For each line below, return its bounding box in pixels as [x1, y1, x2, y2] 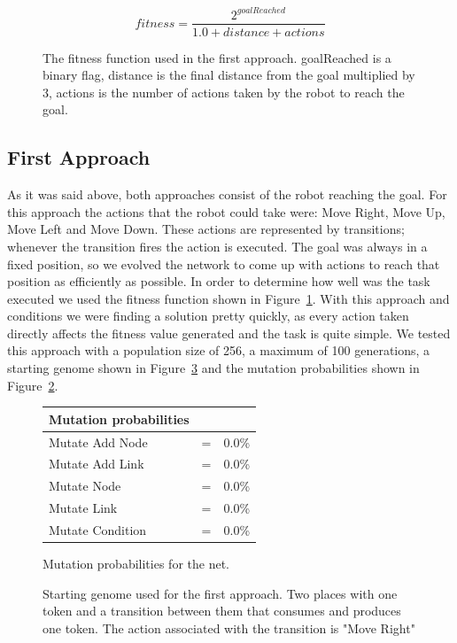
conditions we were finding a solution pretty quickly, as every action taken [7, 306, 409, 325]
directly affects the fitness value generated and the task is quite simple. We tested [7, 323, 451, 342]
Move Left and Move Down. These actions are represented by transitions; [7, 220, 405, 238]
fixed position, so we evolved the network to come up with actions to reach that [7, 254, 440, 273]
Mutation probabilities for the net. [43, 554, 229, 573]
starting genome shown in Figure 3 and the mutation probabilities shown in [7, 359, 420, 377]
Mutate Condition [49, 520, 147, 538]
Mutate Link [49, 499, 118, 517]
